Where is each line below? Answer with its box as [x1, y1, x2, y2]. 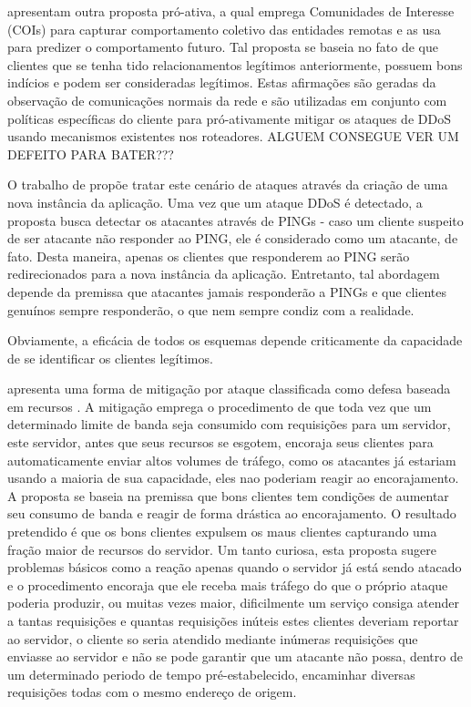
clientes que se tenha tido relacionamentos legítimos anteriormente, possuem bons [7, 55, 463, 74]
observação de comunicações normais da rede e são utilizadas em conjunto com [7, 90, 447, 109]
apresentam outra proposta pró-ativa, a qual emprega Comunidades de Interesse [7, 2, 455, 20]
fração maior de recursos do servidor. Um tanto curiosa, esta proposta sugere [7, 539, 437, 558]
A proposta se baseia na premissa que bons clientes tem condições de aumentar [7, 486, 449, 505]
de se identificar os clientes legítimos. [7, 348, 213, 367]
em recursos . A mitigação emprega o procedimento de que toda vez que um [7, 396, 432, 415]
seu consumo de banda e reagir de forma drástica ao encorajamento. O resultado [7, 504, 456, 523]
